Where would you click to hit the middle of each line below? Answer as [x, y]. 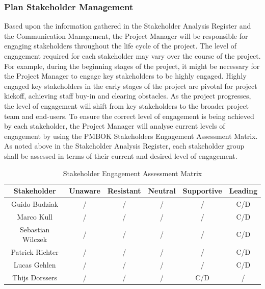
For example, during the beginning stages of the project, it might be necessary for [132, 66]
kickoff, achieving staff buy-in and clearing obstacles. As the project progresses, [128, 96]
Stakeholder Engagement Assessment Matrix [132, 173]
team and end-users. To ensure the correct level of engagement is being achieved [129, 116]
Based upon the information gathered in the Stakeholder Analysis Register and [128, 26]
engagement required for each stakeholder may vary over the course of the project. [132, 56]
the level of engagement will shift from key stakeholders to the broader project [126, 105]
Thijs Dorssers [35, 277]
